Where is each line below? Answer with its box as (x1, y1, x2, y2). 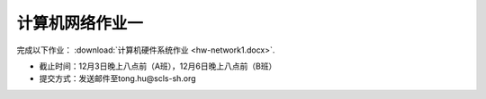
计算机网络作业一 (16, 13, 144, 33)
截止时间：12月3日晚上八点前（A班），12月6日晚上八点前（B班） (39, 61, 277, 71)
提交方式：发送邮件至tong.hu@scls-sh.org (39, 73, 197, 84)
